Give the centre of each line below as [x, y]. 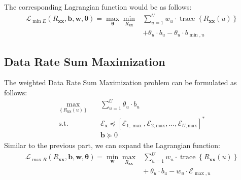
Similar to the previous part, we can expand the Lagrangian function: [112, 145]
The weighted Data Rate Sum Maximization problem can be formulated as [120, 82]
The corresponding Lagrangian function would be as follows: [98, 7]
